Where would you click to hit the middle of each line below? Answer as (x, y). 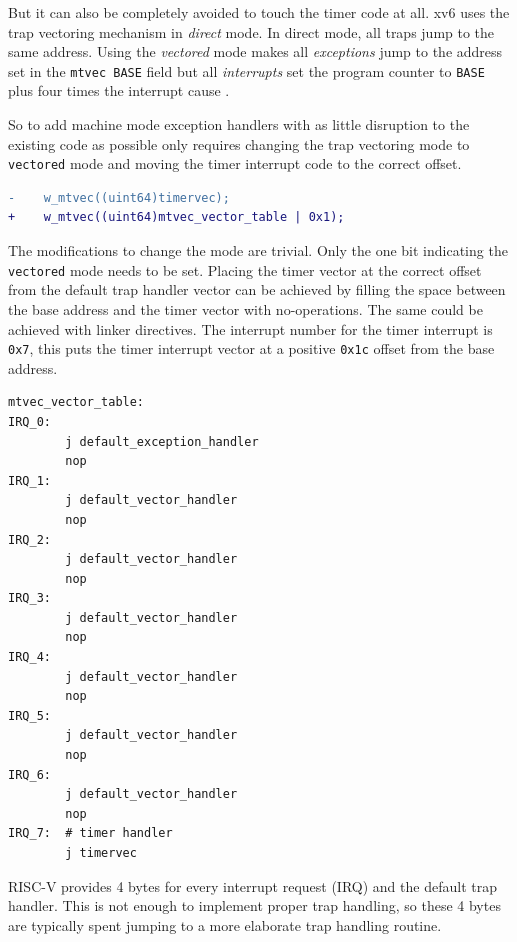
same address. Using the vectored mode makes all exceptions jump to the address (255, 51)
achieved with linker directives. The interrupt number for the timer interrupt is (250, 328)
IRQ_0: (29, 421)
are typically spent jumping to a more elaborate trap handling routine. (225, 924)
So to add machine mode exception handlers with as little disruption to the (239, 124)
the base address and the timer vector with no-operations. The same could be (245, 308)
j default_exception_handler (162, 441)
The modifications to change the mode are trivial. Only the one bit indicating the (258, 250)
